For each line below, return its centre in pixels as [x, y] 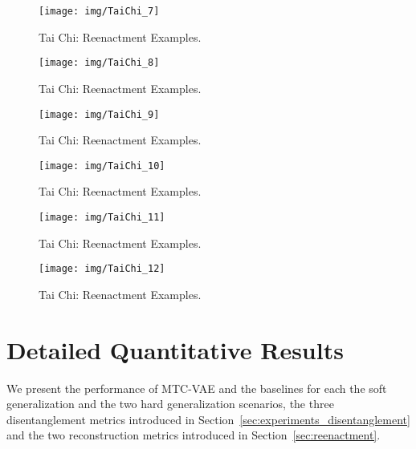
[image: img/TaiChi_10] [102, 166]
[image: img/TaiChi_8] [99, 63]
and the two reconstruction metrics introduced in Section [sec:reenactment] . [194, 435]
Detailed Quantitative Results [175, 349]
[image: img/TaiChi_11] [102, 217]
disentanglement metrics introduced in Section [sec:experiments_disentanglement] [208, 419]
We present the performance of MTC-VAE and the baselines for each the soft [197, 388]
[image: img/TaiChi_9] [99, 114]
